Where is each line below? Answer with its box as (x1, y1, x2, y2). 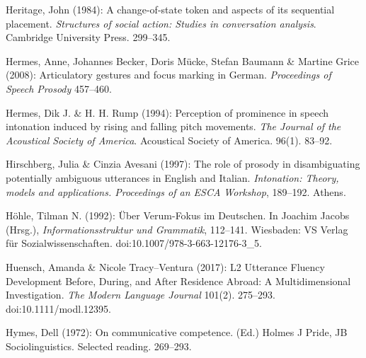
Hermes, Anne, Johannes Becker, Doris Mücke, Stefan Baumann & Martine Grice (6, 53, 360, 68)
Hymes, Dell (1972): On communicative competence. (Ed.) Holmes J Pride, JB (6, 325, 348, 340)
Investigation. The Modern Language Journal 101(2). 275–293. (6, 287, 275, 302)
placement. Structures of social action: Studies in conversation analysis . (6, 16, 316, 30)
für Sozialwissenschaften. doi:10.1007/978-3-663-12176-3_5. (6, 236, 262, 250)
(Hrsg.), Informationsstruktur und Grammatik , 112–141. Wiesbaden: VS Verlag (6, 221, 348, 236)
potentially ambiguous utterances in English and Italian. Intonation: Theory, (6, 170, 339, 185)
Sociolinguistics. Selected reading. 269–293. (6, 338, 192, 353)
